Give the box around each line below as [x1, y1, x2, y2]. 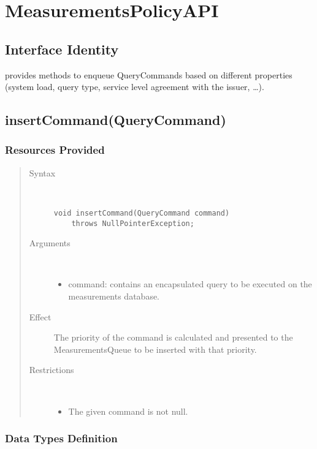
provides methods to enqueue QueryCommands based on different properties [5, 68, 292, 81]
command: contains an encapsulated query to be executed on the [68, 277, 312, 290]
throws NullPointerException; [71, 219, 194, 228]
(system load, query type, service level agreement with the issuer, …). [5, 80, 264, 93]
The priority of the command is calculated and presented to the [53, 331, 293, 344]
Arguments [29, 236, 71, 249]
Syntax [29, 166, 56, 179]
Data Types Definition [5, 431, 118, 446]
